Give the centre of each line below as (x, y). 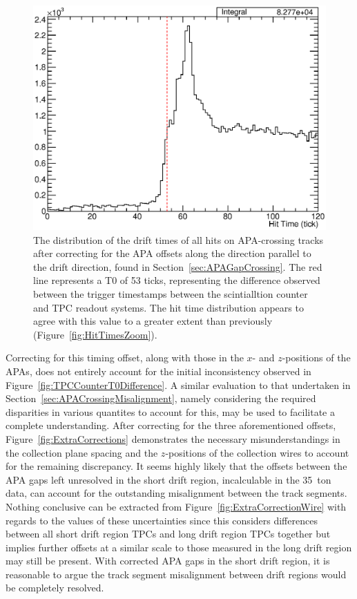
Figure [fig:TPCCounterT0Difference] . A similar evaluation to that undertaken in (178, 384)
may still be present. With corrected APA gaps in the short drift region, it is (168, 561)
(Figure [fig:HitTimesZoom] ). (95, 334)
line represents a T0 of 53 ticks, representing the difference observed (177, 280)
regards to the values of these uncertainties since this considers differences (162, 520)
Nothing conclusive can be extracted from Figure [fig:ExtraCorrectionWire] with (176, 506)
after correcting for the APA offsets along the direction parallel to (172, 253)
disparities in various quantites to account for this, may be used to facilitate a (170, 411)
